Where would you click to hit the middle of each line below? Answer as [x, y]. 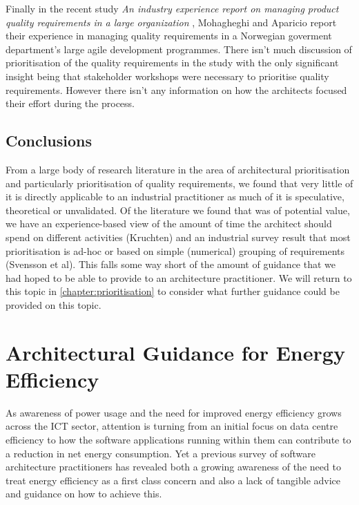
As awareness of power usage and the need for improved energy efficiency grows [174, 412]
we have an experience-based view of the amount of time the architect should [169, 223]
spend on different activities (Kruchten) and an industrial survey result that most [178, 237]
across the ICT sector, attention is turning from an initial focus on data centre [172, 426]
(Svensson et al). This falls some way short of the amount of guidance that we [171, 264]
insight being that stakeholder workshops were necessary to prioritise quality [167, 76]
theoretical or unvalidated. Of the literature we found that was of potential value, [178, 210]
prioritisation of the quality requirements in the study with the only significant [172, 63]
